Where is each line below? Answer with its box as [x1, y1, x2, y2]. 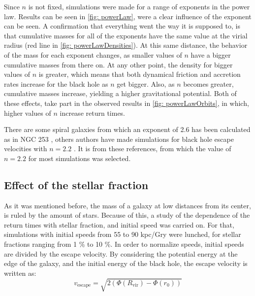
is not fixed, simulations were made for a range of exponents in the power [28, 1, 250, 11]
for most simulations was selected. [28, 153, 131, 163]
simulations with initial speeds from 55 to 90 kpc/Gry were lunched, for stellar [4, 229, 241, 239]
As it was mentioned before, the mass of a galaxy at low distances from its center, [4, 200, 251, 210]
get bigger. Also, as [117, 78, 175, 89]
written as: [4, 267, 36, 278]
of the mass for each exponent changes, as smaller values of [4, 49, 182, 60]
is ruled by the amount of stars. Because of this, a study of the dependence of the [4, 210, 250, 220]
